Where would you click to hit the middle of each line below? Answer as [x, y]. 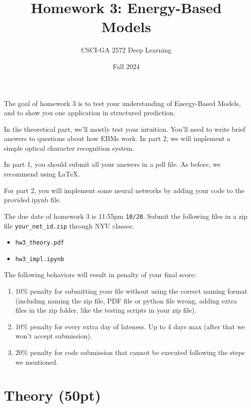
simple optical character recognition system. [69, 148]
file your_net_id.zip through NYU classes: [69, 225]
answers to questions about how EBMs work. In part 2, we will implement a [117, 138]
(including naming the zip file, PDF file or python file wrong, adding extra [126, 300]
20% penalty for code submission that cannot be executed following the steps [130, 352]
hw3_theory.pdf [40, 243]
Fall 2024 [126, 66]
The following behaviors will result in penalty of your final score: [100, 275]
